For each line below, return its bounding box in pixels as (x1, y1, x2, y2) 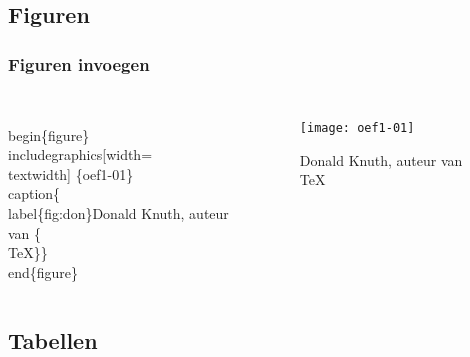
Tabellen (8, 324, 98, 355)
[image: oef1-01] (299, 121, 415, 135)
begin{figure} (8, 124, 90, 145)
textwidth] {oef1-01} (8, 163, 134, 184)
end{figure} (8, 261, 79, 282)
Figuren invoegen (8, 51, 150, 76)
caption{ (8, 183, 61, 204)
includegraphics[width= (8, 144, 153, 165)
